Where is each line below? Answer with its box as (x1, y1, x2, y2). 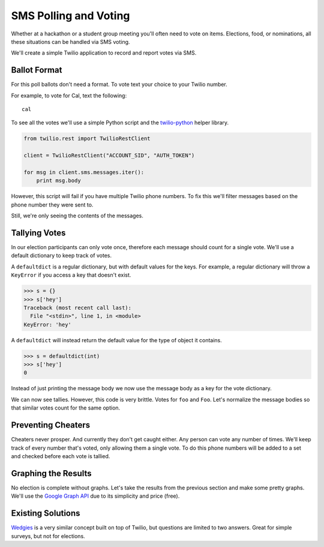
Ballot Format (11, 65, 62, 75)
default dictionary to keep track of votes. (11, 252, 112, 259)
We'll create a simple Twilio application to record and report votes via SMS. (11, 49, 197, 56)
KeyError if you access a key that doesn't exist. (11, 271, 131, 279)
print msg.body (36, 177, 81, 184)
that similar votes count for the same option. (11, 404, 121, 411)
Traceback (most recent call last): (23, 304, 132, 311)
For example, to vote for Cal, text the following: (11, 92, 127, 99)
